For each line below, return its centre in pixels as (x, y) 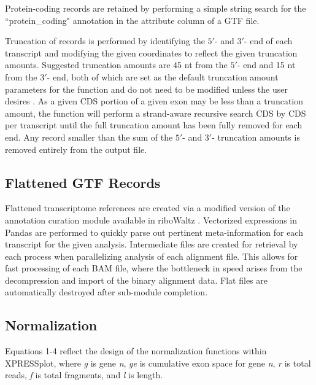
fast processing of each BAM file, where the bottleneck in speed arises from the (154, 268)
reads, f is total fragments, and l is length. (84, 375)
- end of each (268, 41)
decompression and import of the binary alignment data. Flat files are (136, 280)
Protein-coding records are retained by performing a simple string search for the (156, 8)
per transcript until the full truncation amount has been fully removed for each (154, 125)
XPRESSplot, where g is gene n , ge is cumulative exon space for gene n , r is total (158, 363)
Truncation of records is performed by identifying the (105, 41)
